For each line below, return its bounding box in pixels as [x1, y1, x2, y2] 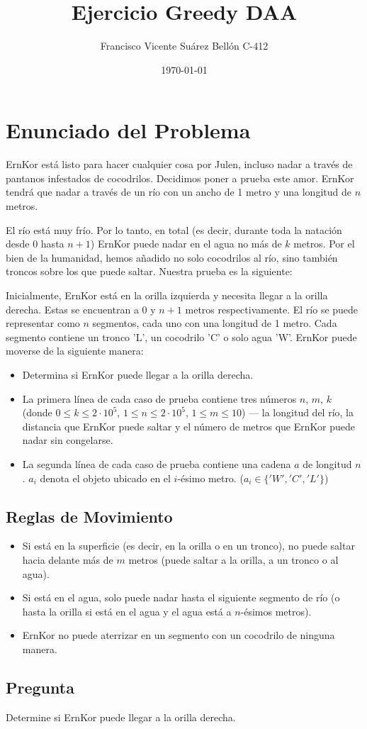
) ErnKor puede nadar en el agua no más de [90, 236, 282, 251]
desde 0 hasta [6, 236, 64, 251]
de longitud [303, 456, 352, 471]
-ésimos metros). [240, 603, 312, 618]
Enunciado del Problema [6, 116, 251, 145]
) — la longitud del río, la [242, 405, 354, 420]
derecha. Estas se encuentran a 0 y [6, 301, 156, 316]
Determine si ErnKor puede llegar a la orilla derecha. [6, 709, 236, 724]
